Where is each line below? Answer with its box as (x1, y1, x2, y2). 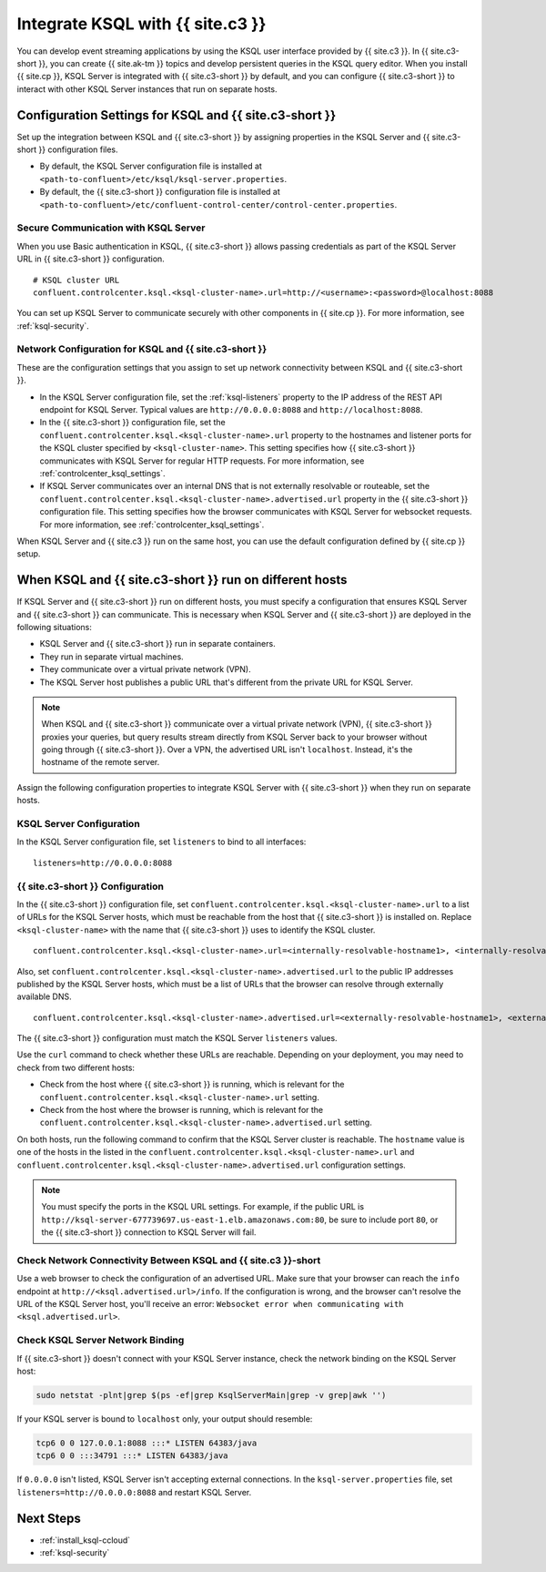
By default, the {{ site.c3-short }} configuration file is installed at (39, 187, 281, 198)
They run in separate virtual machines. (39, 651, 184, 662)
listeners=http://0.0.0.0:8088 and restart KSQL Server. (16, 1486, 252, 1497)
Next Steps (16, 1510, 81, 1526)
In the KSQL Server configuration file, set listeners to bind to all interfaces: (16, 836, 307, 847)
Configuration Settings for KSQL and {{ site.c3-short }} (16, 107, 337, 123)
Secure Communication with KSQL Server (16, 221, 206, 234)
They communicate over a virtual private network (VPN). (39, 664, 251, 675)
